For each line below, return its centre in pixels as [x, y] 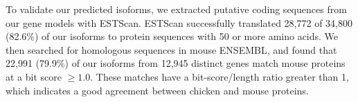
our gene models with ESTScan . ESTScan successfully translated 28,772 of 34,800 [179, 22]
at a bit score [34, 76]
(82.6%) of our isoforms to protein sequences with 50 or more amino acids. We [172, 36]
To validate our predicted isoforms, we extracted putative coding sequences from [176, 9]
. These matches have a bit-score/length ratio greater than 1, [220, 76]
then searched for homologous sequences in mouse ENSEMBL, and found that [171, 49]
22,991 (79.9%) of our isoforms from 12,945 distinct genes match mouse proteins [176, 63]
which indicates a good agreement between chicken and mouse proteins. [157, 90]
